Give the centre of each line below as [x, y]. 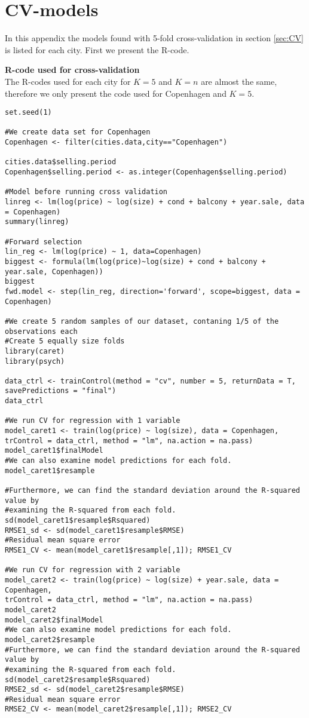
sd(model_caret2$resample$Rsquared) [78, 679]
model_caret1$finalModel [54, 451]
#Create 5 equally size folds [65, 341]
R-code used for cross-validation [72, 70]
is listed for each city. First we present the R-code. [97, 49]
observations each [41, 331]
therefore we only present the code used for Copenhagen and [116, 93]
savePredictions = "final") [61, 391]
